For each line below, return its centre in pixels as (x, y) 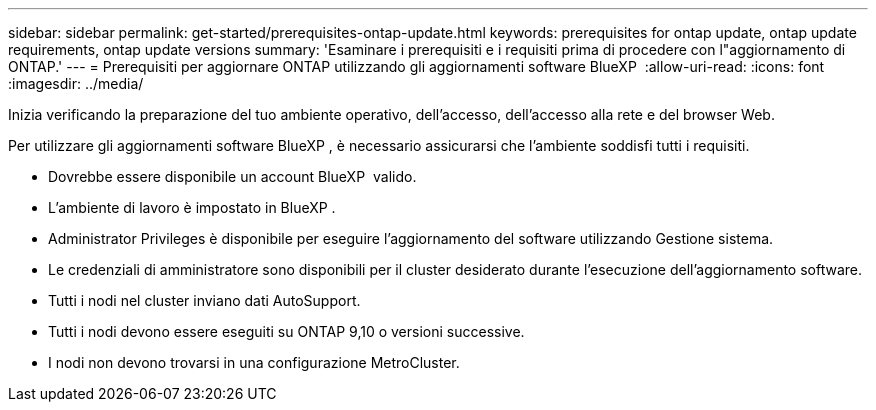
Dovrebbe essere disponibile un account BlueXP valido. (232, 176)
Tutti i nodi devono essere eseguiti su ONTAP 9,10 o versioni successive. (286, 331)
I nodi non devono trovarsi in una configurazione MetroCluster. (254, 362)
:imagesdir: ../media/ (76, 83)
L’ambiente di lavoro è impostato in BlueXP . (192, 207)
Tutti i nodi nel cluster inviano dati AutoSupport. (204, 300)
